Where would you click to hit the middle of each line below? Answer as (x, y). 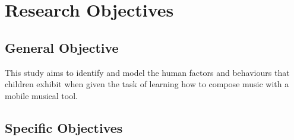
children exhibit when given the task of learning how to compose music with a (147, 84)
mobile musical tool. (41, 95)
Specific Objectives (64, 127)
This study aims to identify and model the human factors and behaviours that (147, 72)
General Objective (62, 47)
